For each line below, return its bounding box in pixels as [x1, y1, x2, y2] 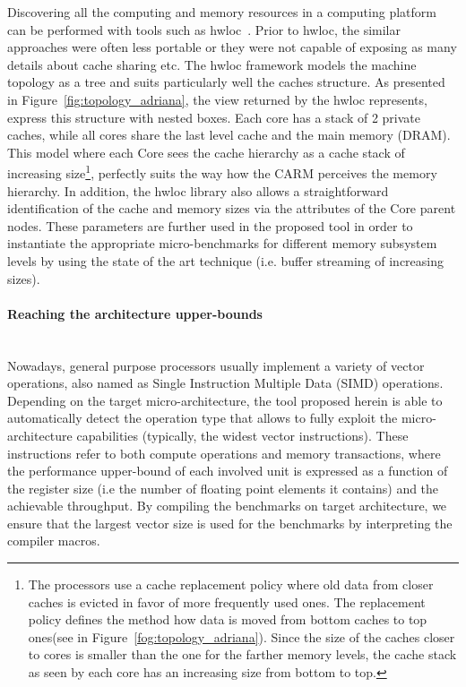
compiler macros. [7, 531, 100, 550]
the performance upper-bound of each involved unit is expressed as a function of [7, 461, 448, 480]
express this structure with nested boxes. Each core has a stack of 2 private [7, 107, 421, 126]
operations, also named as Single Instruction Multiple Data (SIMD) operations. [7, 374, 444, 392]
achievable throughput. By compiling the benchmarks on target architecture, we [7, 496, 447, 515]
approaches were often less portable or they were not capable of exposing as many [7, 38, 457, 56]
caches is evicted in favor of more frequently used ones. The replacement [28, 592, 426, 611]
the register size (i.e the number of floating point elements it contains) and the [7, 478, 439, 497]
